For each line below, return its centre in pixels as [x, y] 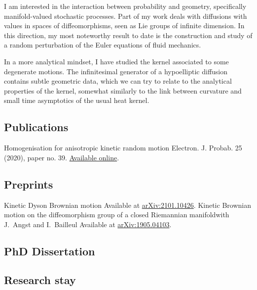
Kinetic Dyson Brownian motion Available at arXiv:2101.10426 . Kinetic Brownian [128, 205]
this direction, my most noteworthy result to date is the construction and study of [128, 35]
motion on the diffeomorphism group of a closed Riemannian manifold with [117, 215]
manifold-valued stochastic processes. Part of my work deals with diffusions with [126, 16]
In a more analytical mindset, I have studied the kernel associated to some [116, 61]
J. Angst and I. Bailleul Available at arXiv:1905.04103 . [88, 224]
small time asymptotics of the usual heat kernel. [77, 100]
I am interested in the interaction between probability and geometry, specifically [125, 6]
